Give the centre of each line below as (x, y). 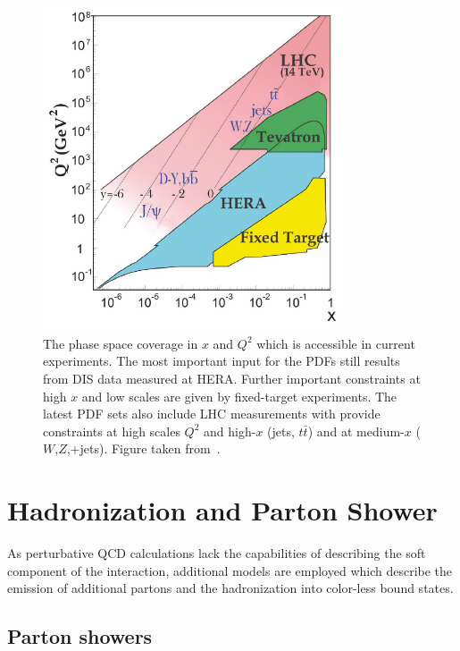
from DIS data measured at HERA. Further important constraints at (232, 378)
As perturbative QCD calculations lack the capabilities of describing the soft (217, 553)
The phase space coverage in (121, 343)
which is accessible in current (336, 343)
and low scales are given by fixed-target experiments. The (239, 396)
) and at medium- (356, 431)
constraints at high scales (112, 431)
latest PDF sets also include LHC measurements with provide (212, 414)
